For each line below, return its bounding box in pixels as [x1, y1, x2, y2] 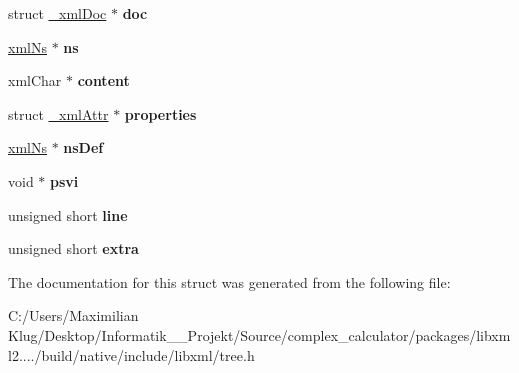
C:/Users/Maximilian [8, 305, 139, 326]
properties [124, 103, 197, 124]
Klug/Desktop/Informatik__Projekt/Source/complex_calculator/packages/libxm [8, 324, 511, 345]
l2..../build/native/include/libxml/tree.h [8, 344, 255, 365]
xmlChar [8, 70, 62, 91]
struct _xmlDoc [8, 3, 107, 23]
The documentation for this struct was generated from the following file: [8, 271, 451, 292]
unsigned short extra [8, 238, 139, 259]
